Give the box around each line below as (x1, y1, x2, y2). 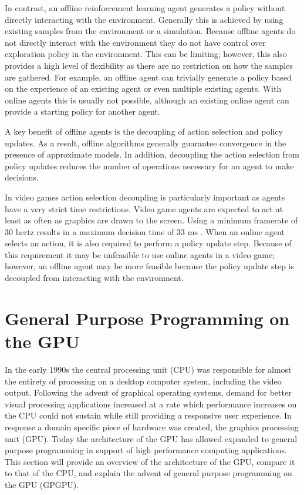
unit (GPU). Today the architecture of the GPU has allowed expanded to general (5, 432, 298, 444)
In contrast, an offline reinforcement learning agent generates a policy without (5, 2, 285, 14)
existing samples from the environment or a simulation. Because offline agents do (5, 25, 296, 37)
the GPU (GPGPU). (5, 478, 79, 490)
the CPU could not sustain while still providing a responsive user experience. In (5, 409, 292, 422)
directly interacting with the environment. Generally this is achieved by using (5, 13, 283, 25)
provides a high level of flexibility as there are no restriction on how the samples (5, 59, 293, 71)
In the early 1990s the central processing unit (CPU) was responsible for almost (5, 363, 292, 375)
